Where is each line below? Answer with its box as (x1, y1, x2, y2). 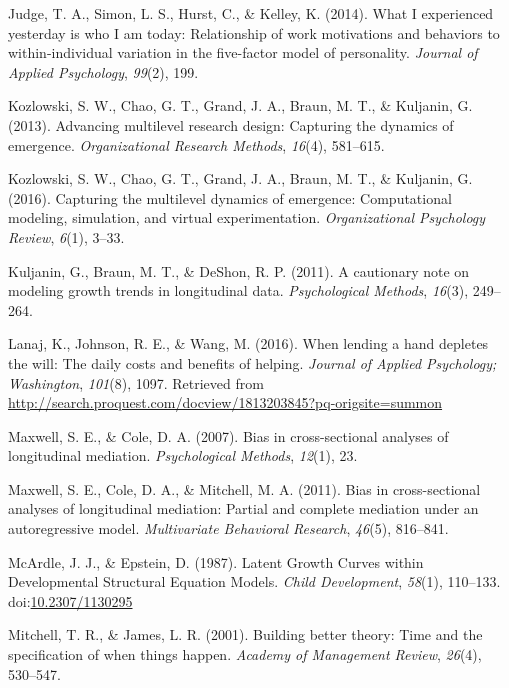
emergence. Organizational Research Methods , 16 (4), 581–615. (8, 134, 385, 155)
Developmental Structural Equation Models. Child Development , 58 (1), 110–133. (8, 571, 501, 592)
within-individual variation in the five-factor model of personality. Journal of (8, 42, 478, 63)
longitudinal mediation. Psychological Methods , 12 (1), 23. (8, 445, 358, 466)
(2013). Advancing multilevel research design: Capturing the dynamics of (8, 114, 454, 135)
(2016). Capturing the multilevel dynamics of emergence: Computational (8, 187, 452, 208)
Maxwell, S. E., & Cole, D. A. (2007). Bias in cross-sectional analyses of (8, 425, 449, 446)
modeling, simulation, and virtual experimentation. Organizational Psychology (8, 207, 486, 228)
